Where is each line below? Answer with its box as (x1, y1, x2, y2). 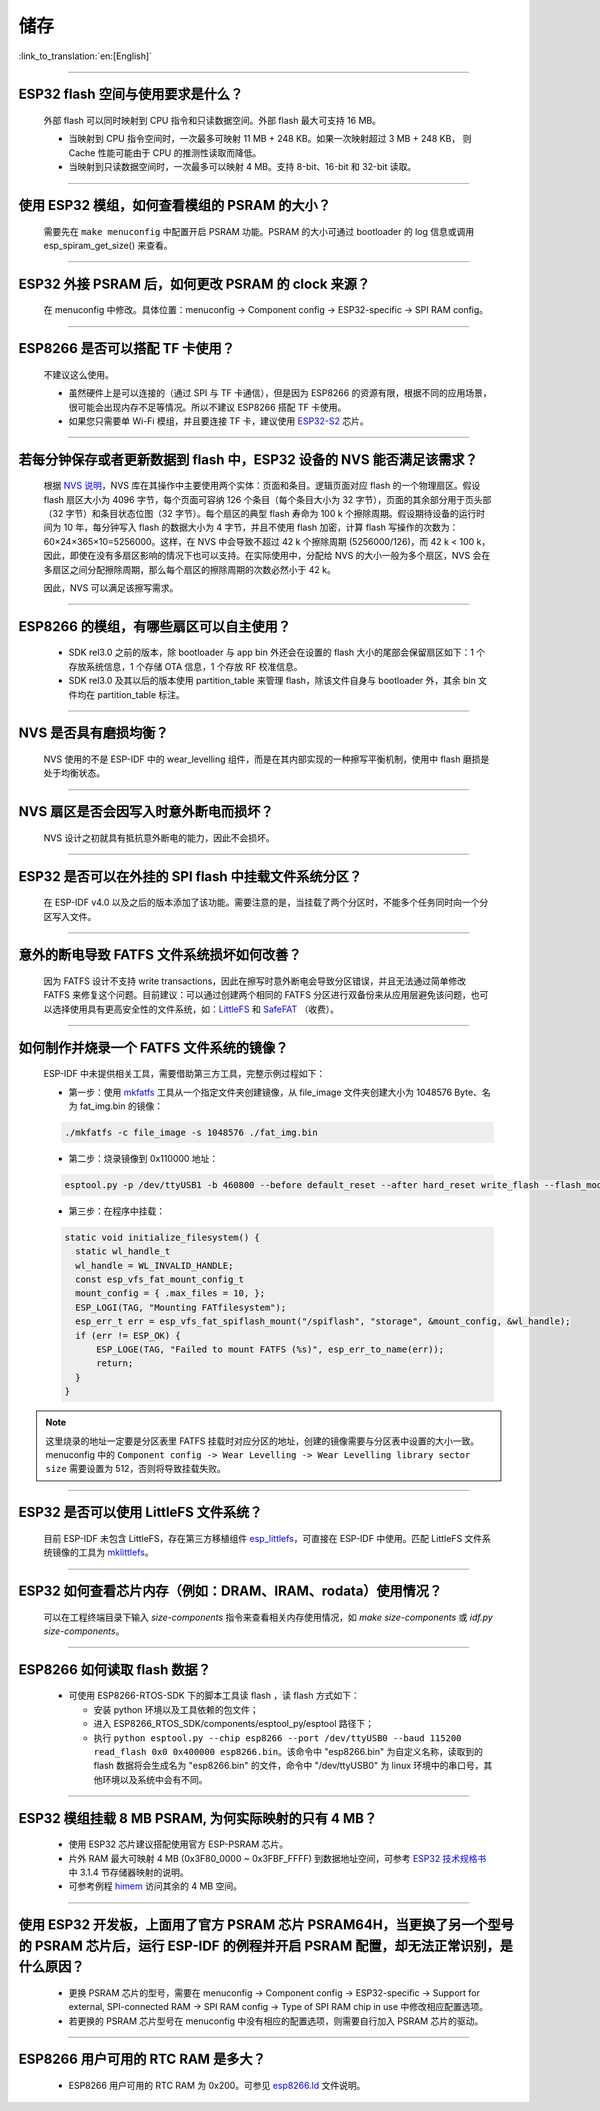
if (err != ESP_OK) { (75, 1330, 182, 1341)
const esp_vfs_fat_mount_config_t (75, 1274, 245, 1285)
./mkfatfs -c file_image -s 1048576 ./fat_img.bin (64, 1126, 319, 1138)
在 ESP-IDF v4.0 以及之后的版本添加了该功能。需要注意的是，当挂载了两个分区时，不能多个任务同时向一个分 (43, 896, 489, 909)
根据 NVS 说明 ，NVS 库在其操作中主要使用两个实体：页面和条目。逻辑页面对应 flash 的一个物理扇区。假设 (43, 480, 481, 492)
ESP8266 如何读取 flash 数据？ (18, 1661, 212, 1678)
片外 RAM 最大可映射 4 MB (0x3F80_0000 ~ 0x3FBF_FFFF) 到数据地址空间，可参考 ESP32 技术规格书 (68, 1852, 487, 1864)
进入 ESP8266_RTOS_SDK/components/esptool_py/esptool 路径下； (93, 1718, 375, 1730)
